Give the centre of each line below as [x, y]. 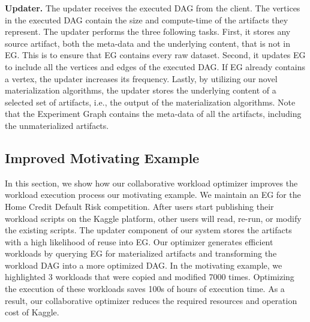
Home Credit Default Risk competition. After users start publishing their [139, 206]
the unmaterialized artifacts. [57, 125]
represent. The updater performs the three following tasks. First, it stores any [148, 31]
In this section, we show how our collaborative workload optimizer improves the [151, 183]
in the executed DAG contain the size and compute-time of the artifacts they [147, 19]
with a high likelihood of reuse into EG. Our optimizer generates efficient [139, 241]
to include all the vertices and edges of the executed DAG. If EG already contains [155, 66]
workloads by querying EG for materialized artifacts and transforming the [141, 253]
